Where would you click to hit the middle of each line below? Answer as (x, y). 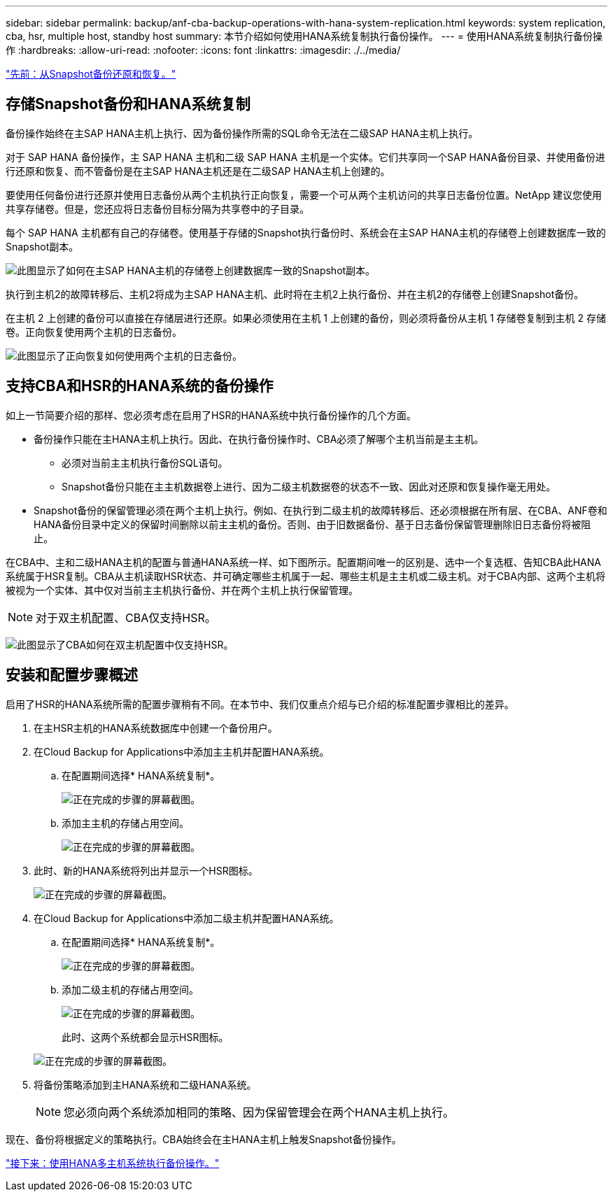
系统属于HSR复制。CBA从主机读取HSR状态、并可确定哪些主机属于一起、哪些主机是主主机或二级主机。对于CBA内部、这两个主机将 (305, 576)
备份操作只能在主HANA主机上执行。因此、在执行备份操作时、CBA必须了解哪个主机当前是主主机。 (259, 439)
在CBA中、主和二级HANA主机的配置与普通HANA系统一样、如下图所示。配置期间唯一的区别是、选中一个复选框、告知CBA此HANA (303, 562)
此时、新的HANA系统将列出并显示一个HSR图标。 (146, 870)
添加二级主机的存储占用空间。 (130, 989)
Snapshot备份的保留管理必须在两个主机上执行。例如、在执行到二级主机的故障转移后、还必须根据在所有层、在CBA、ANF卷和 (320, 510)
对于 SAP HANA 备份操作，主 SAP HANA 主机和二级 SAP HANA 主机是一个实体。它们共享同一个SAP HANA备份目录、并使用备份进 (305, 157)
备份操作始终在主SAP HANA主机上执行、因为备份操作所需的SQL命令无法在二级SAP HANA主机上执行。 (242, 133)
